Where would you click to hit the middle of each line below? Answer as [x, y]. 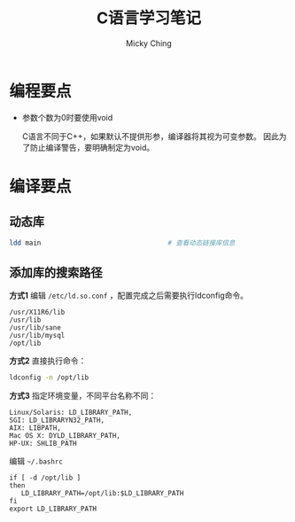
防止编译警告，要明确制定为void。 [92, 147]
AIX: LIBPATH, [35, 428]
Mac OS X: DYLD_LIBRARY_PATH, [65, 436]
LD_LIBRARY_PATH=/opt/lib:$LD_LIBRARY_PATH [102, 494]
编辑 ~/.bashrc [36, 461]
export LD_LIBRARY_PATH [53, 509]
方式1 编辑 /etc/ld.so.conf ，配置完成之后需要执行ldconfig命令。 [129, 296]
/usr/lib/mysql [37, 336]
